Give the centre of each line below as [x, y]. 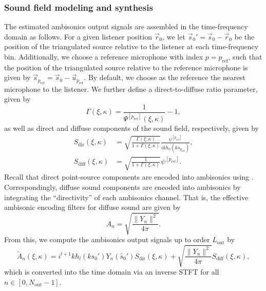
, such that [245, 56]
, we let [174, 36]
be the [244, 36]
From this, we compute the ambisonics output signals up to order [107, 239]
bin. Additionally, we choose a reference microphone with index [104, 56]
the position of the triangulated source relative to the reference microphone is [126, 67]
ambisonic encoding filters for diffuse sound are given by [92, 207]
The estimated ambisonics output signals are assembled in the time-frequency [126, 26]
